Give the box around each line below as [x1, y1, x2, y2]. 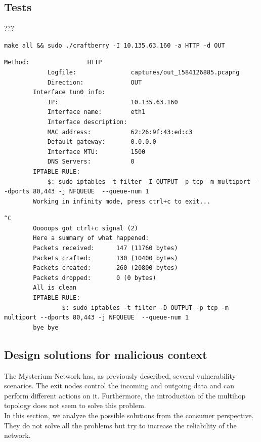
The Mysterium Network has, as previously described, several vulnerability [4, 370, 236, 381]
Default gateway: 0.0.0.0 [47, 138, 156, 146]
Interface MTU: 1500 [47, 148, 146, 155]
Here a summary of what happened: [33, 234, 149, 242]
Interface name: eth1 [47, 108, 146, 116]
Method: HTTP [4, 59, 102, 66]
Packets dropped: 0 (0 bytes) [33, 274, 156, 282]
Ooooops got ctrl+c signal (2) [33, 224, 138, 232]
